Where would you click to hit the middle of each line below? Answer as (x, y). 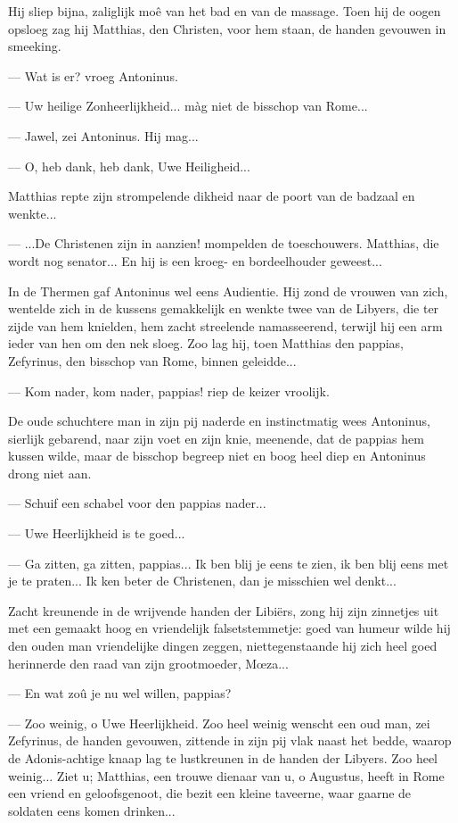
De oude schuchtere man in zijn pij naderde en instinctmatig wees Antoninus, (219, 421)
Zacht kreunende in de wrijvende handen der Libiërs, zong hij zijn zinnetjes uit (224, 610)
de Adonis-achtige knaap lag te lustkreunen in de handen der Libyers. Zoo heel (223, 758)
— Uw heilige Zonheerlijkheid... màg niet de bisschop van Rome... (188, 106)
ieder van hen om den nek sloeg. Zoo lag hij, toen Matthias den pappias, (206, 343)
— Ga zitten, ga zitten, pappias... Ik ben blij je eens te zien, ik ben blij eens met (229, 563)
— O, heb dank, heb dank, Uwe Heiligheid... (129, 166)
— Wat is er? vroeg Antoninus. (93, 75)
